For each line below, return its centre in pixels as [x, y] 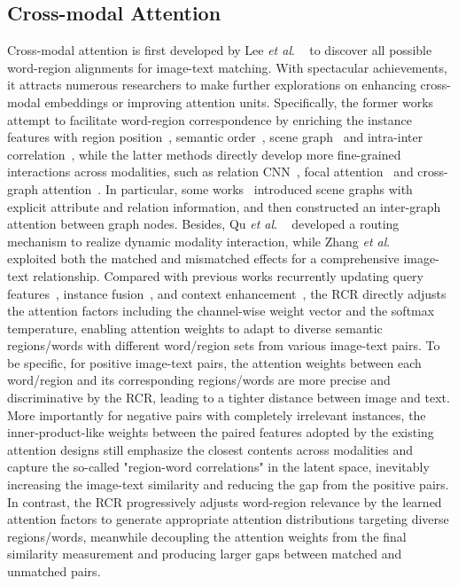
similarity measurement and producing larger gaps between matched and [205, 554]
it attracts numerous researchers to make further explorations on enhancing [212, 85]
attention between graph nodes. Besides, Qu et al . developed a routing [203, 224]
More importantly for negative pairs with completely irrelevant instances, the [217, 414]
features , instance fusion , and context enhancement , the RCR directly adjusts [227, 293]
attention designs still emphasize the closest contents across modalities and [210, 449]
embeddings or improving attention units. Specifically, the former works [239, 102]
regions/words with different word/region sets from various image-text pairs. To [224, 345]
